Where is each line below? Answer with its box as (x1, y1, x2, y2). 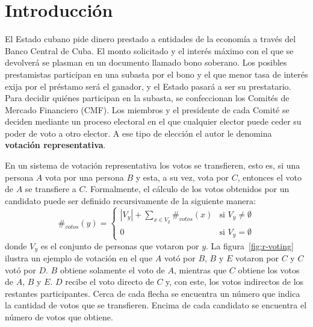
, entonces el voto (237, 170, 302, 183)
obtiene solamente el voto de (60, 263, 165, 276)
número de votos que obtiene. (5, 311, 113, 323)
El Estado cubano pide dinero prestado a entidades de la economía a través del (5, 33, 296, 45)
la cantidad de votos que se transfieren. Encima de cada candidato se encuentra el (5, 299, 307, 311)
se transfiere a (25, 182, 76, 195)
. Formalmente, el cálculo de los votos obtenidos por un (85, 182, 290, 195)
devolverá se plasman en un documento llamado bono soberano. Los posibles (5, 56, 287, 69)
